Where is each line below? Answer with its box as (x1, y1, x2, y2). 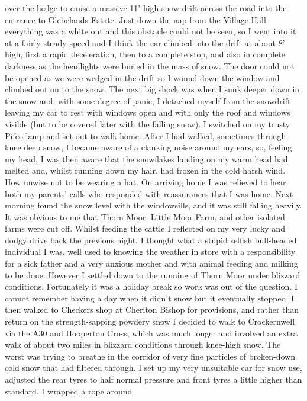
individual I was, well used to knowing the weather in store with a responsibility (5, 245, 296, 258)
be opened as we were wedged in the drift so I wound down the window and (5, 71, 280, 84)
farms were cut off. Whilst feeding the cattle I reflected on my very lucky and (5, 222, 285, 235)
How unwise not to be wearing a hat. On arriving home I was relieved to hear (5, 175, 286, 188)
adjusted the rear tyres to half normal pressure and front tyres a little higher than (5, 373, 302, 385)
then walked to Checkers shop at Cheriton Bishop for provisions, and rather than (5, 303, 299, 316)
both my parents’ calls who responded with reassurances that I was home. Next (5, 187, 293, 200)
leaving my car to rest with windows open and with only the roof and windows (5, 106, 290, 118)
